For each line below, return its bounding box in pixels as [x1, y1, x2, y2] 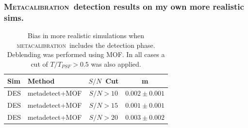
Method [28, 75, 55, 85]
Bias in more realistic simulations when [27, 30, 145, 41]
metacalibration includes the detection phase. [17, 40, 155, 50]
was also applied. [91, 58, 141, 69]
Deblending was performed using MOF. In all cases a [7, 49, 165, 59]
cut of [31, 58, 48, 69]
